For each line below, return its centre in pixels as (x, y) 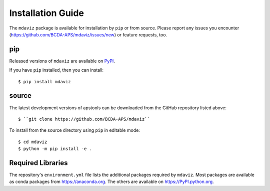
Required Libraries (38, 163)
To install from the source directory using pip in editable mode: (74, 130)
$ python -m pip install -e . (55, 149)
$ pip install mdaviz (44, 82)
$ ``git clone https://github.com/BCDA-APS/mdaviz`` (84, 119)
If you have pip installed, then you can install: (56, 70)
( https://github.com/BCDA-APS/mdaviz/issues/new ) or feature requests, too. (88, 34)
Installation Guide (47, 13)
